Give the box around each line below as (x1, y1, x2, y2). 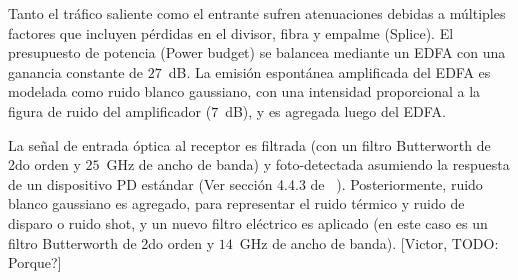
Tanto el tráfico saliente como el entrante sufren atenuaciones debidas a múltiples (8, 3, 506, 23)
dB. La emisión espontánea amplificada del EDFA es (168, 61, 491, 82)
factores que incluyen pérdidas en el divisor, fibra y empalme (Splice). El (8, 22, 454, 43)
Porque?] (8, 252, 62, 273)
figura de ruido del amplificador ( (8, 100, 212, 121)
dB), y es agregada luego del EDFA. (225, 100, 446, 121)
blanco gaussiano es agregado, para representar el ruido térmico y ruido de (8, 193, 465, 214)
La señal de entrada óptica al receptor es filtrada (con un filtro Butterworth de (8, 134, 491, 155)
